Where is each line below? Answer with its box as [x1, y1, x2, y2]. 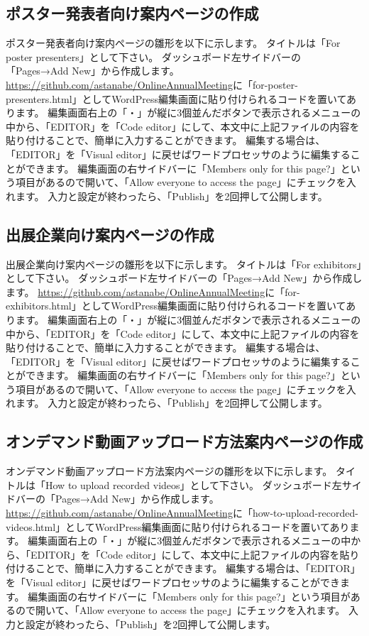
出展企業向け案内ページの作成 [6, 223, 214, 245]
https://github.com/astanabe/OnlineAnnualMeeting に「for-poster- [6, 77, 298, 92]
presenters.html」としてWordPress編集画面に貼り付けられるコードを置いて [6, 91, 347, 106]
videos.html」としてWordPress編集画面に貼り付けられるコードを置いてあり [6, 519, 350, 534]
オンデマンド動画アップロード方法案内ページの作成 [6, 430, 363, 452]
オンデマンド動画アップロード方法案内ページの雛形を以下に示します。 [6, 464, 333, 478]
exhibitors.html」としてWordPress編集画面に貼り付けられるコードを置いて [6, 298, 346, 313]
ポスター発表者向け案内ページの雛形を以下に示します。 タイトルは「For [6, 35, 341, 50]
